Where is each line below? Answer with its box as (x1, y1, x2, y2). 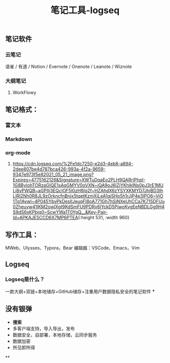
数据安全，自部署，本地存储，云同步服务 (12, 332, 97, 338)
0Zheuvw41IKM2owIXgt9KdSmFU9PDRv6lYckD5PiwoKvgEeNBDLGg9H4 (12, 204, 165, 210)
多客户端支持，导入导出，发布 (12, 325, 75, 332)
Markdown (5, 136, 32, 143)
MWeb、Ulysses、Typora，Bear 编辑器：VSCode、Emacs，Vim (5, 245, 140, 251)
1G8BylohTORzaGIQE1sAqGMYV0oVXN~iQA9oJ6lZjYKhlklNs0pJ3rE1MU (12, 182, 163, 188)
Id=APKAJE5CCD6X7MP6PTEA (12, 215, 78, 221)
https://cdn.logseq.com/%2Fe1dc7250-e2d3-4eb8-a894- (12, 160, 134, 167)
